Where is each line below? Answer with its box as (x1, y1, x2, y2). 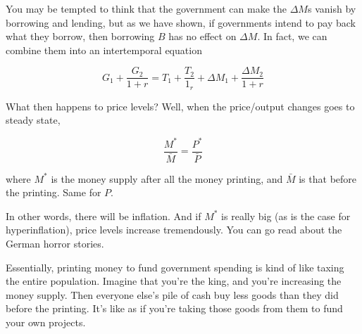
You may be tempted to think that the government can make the (6, 1, 287, 15)
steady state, (6, 113, 61, 127)
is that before (299, 171, 357, 186)
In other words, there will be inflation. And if (6, 208, 201, 223)
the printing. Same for (6, 185, 101, 200)
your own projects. (6, 315, 86, 330)
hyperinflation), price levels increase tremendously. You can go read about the (6, 222, 342, 237)
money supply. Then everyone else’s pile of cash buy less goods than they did (6, 287, 339, 302)
